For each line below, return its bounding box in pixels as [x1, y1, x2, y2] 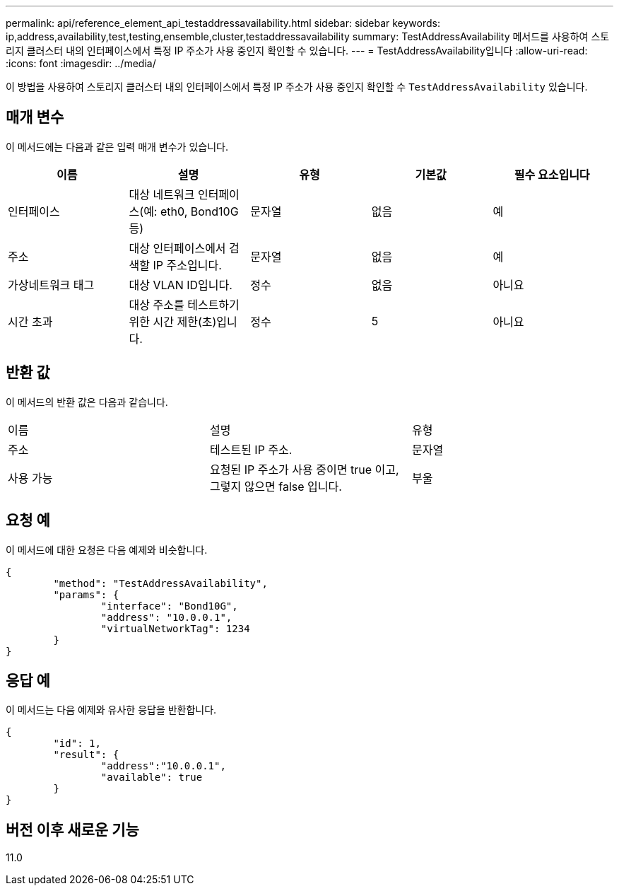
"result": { [53, 749, 119, 761]
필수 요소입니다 [514, 167, 590, 182]
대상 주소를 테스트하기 [129, 297, 240, 312]
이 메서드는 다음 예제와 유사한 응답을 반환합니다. [6, 704, 217, 716]
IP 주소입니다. [153, 257, 222, 272]
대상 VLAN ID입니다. [129, 277, 232, 292]
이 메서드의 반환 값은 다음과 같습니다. [6, 395, 168, 408]
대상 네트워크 [129, 187, 195, 202]
